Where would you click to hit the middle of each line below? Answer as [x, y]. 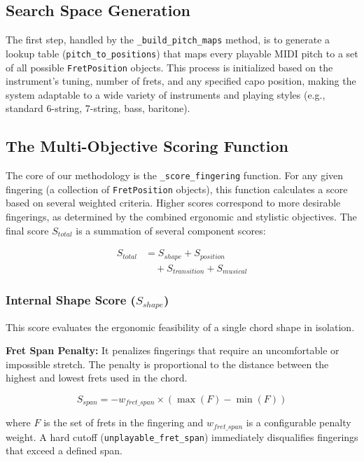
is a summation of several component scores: [171, 230]
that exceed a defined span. [64, 450]
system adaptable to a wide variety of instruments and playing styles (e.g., [166, 94]
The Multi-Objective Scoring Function [147, 146]
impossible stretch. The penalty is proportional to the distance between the [167, 364]
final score [27, 230]
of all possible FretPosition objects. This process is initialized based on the [169, 67]
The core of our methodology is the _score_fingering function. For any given [175, 175]
